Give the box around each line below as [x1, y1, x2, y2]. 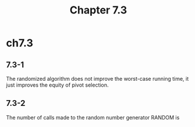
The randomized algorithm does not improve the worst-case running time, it [6, 75, 189, 82]
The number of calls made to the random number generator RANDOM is [6, 114, 180, 121]
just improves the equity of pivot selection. [6, 81, 109, 88]
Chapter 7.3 [69, 4, 128, 17]
